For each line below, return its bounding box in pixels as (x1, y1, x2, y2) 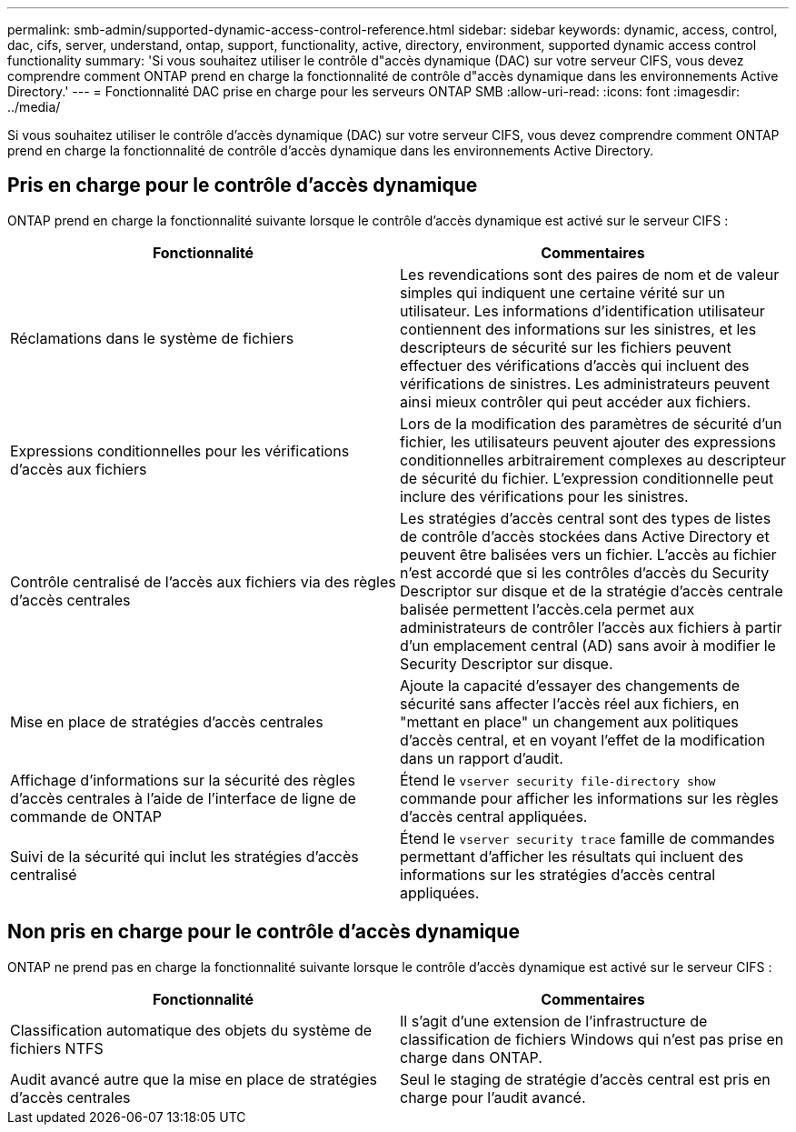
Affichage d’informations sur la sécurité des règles (10, 770, 355, 789)
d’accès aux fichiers (10, 459, 147, 478)
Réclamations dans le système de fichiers (10, 328, 294, 347)
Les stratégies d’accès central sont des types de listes (400, 508, 771, 527)
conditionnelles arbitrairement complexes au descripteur (400, 450, 786, 469)
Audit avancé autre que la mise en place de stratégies (10, 1069, 377, 1088)
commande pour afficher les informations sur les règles (400, 788, 779, 807)
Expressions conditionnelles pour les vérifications (10, 441, 350, 460)
